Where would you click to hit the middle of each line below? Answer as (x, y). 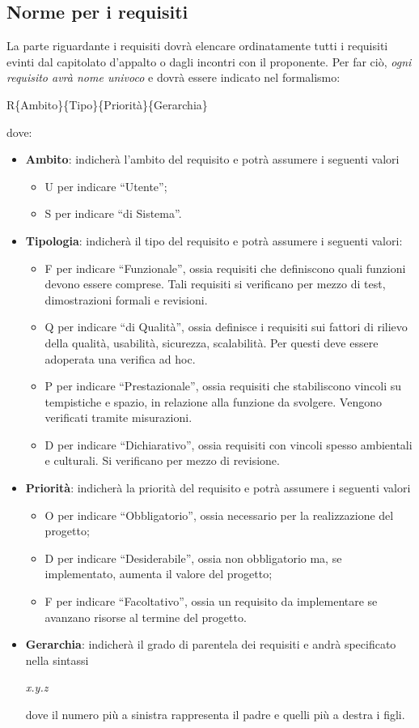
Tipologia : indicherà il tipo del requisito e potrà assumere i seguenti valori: (214, 240)
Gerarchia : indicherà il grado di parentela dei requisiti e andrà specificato (211, 644)
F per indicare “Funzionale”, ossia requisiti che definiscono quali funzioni (225, 268)
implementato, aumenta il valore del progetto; (159, 574)
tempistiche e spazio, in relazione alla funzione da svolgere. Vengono (213, 401)
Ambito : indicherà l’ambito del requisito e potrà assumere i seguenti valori (212, 159)
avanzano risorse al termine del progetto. (146, 617)
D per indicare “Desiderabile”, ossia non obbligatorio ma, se (193, 558)
